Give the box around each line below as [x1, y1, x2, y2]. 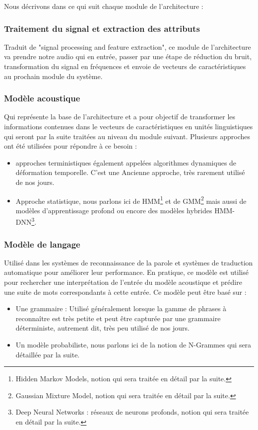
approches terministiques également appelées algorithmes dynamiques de [15, 157, 237, 168]
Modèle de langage [4, 238, 80, 250]
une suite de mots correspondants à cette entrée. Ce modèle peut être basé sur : [4, 286, 247, 297]
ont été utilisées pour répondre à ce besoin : [4, 141, 137, 151]
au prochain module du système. [4, 71, 103, 81]
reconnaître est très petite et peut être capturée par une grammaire [15, 313, 221, 323]
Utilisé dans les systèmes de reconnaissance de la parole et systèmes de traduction [4, 257, 253, 267]
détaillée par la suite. [15, 349, 80, 359]
